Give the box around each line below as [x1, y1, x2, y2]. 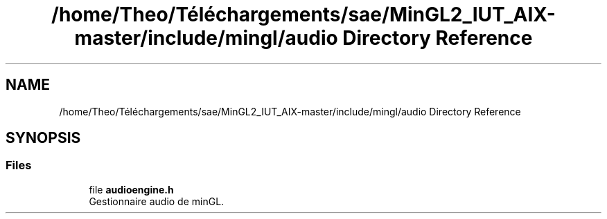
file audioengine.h [89, 183, 174, 196]
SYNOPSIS [6, 129, 81, 147]
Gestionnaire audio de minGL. [89, 195, 225, 207]
